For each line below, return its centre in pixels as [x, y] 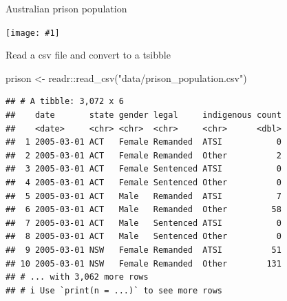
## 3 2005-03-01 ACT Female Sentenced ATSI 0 [143, 169]
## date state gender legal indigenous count [143, 115]
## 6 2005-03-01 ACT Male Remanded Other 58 [143, 210]
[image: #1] [33, 33]
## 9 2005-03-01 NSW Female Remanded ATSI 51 [143, 250]
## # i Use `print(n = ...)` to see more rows [114, 290]
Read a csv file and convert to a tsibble [88, 55]
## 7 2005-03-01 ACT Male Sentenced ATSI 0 [143, 223]
